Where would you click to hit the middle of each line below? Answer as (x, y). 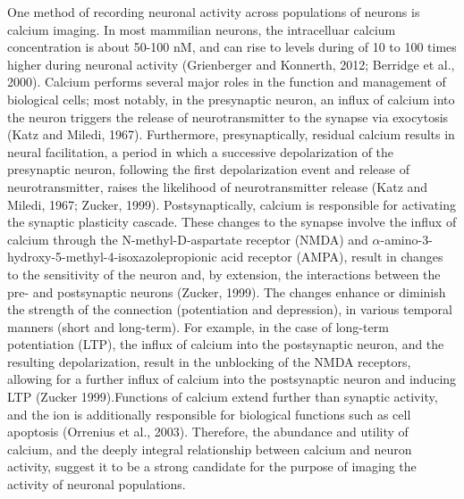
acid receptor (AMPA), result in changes (332, 257)
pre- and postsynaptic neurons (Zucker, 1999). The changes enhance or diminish (227, 291)
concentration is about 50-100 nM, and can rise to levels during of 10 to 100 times (232, 47)
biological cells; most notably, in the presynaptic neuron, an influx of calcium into (231, 99)
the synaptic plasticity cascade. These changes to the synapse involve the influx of (232, 222)
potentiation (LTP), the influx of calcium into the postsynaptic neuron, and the (226, 344)
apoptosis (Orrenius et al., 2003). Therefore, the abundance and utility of (208, 432)
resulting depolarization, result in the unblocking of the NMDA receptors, (209, 361)
